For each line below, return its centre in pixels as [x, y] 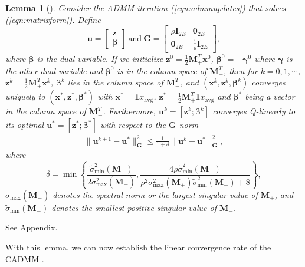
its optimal [25, 125]
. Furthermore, [129, 111]
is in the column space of [162, 70]
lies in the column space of [115, 82]
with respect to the [133, 125]
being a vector [270, 96]
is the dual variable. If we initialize [100, 59]
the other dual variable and [54, 70]
